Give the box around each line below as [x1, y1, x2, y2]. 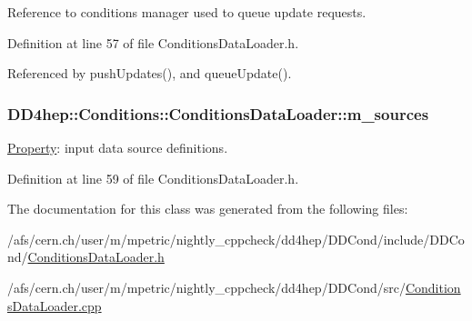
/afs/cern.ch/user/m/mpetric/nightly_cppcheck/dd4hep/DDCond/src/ [7, 277, 406, 296]
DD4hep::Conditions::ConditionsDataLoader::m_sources [7, 102, 429, 125]
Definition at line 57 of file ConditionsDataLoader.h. [7, 33, 299, 52]
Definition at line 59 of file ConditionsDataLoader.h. [7, 168, 299, 187]
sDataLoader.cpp [7, 296, 102, 315]
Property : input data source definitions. [7, 138, 228, 156]
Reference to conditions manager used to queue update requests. [7, 3, 367, 21]
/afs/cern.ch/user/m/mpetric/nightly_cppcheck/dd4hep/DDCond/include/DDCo [7, 229, 465, 248]
